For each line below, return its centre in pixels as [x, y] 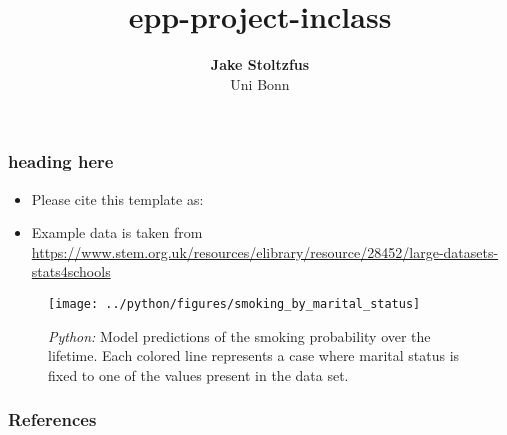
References [52, 419]
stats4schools [71, 271]
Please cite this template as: [117, 198]
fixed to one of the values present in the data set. [198, 374]
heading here [61, 161]
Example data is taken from [117, 232]
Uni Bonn [260, 83]
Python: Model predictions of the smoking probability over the [239, 335]
